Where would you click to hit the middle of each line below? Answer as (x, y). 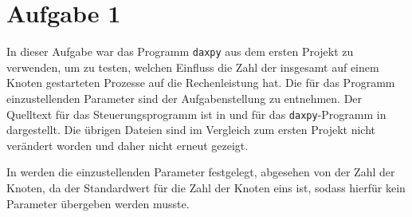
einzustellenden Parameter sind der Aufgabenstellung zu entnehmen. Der (184, 98)
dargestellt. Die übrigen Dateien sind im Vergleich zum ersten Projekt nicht (191, 130)
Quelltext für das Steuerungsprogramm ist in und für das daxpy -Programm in (196, 114)
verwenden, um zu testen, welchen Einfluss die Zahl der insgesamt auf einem (193, 67)
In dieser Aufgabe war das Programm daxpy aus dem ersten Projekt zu (180, 51)
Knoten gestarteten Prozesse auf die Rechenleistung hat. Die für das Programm (201, 83)
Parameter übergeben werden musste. (98, 203)
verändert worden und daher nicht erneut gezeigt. (128, 145)
